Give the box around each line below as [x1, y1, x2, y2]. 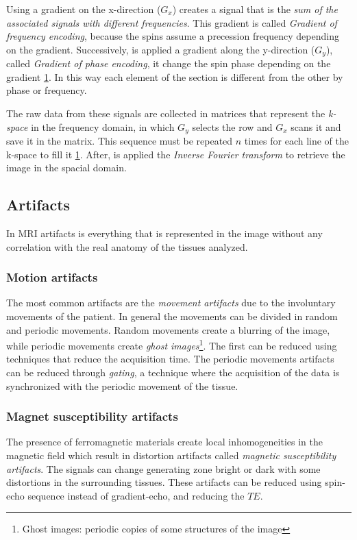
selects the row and [192, 119, 273, 134]
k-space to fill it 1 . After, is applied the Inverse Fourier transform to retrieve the [6, 147, 345, 161]
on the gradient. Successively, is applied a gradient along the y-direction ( [6, 42, 315, 56]
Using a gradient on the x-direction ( [6, 2, 161, 16]
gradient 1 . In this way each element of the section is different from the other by [6, 69, 343, 84]
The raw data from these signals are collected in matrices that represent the [6, 106, 325, 121]
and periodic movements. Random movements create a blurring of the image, [6, 322, 330, 336]
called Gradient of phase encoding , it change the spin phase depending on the [6, 56, 331, 71]
